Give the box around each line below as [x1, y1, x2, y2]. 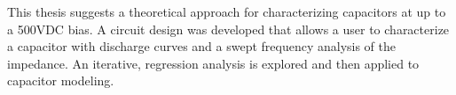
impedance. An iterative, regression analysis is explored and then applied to [7, 54, 420, 72]
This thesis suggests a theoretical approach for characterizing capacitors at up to [7, 3, 446, 20]
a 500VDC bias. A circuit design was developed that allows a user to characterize [7, 19, 450, 38]
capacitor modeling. [7, 71, 114, 90]
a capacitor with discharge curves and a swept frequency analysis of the [7, 37, 397, 55]
